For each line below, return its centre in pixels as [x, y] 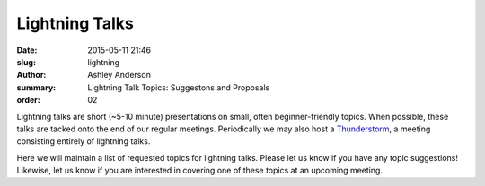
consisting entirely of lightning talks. [84, 141]
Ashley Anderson [119, 75]
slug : [26, 62]
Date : [27, 50]
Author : [31, 75]
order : [28, 100]
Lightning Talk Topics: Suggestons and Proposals [179, 87]
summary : [36, 87]
